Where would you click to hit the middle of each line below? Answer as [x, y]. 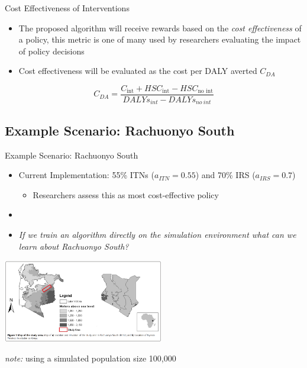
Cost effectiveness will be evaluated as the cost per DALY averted [138, 71]
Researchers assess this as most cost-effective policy [126, 194]
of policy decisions [51, 51]
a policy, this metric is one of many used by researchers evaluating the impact [160, 39]
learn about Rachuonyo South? [74, 246]
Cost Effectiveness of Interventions [67, 8]
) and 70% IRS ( [225, 175]
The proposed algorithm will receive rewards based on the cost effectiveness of [160, 28]
